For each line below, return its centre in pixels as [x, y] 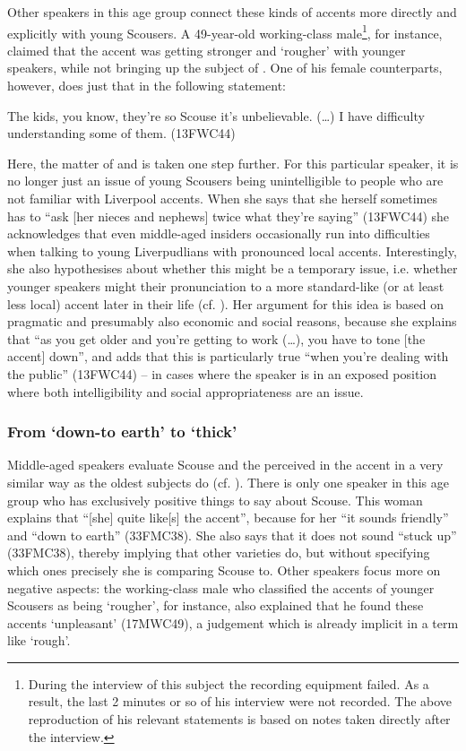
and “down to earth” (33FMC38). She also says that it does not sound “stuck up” [232, 535]
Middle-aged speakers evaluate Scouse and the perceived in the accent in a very [225, 465]
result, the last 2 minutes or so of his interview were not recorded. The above [240, 701]
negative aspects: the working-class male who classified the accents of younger [221, 587]
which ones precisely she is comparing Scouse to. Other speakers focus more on [224, 570]
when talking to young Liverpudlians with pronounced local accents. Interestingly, [232, 250]
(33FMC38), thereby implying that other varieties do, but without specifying [219, 552]
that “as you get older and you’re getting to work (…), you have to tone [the [216, 338]
